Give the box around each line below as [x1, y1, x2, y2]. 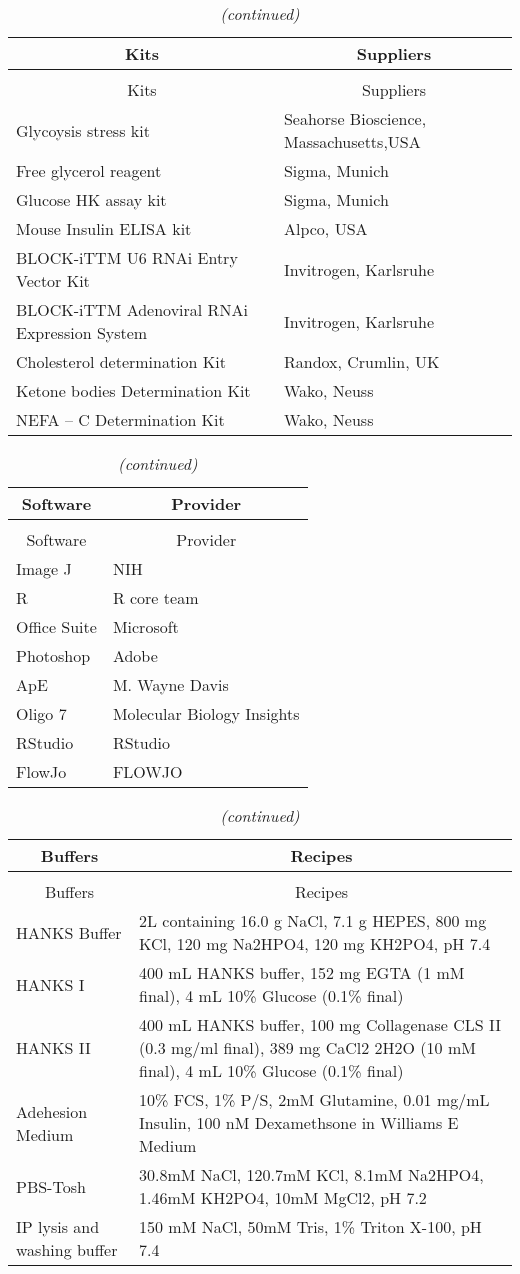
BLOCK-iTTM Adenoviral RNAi [16, 298, 248, 321]
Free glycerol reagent [16, 159, 162, 182]
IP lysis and [16, 1215, 100, 1238]
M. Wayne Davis [112, 673, 229, 696]
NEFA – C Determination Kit [16, 408, 225, 431]
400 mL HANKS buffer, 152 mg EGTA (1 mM [139, 961, 465, 984]
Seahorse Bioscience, [283, 107, 427, 130]
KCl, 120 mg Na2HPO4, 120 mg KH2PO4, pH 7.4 [139, 932, 491, 955]
